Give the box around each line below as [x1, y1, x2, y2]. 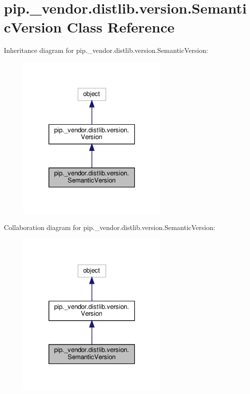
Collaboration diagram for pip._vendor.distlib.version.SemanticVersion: [4, 222, 215, 232]
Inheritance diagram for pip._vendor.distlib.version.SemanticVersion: [4, 45, 208, 55]
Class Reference [67, 17, 175, 37]
